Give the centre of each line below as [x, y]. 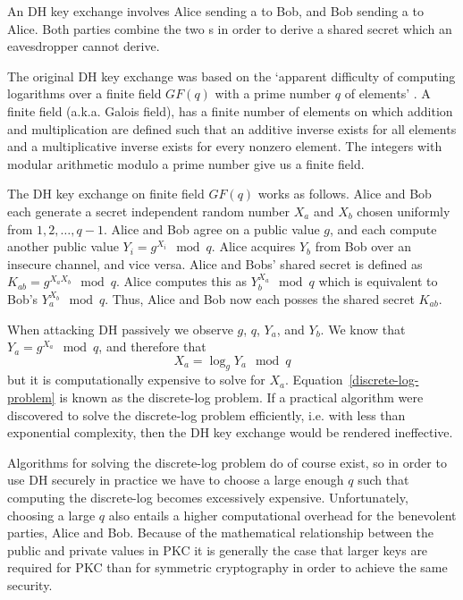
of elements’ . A [387, 93]
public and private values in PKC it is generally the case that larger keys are [218, 549]
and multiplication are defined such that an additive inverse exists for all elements [232, 128]
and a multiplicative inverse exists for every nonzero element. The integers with [225, 146]
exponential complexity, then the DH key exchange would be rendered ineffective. [230, 432]
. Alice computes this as [182, 281]
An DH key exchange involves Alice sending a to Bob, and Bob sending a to [215, 11]
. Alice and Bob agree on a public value [211, 228]
